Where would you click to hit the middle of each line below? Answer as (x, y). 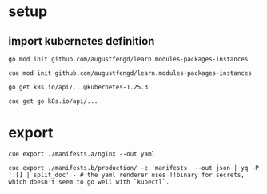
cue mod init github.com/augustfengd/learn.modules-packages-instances (130, 73)
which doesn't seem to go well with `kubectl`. (89, 182)
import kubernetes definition (82, 41)
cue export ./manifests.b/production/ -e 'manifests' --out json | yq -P (134, 168)
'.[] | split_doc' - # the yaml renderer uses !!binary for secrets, (127, 175)
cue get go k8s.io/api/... (53, 101)
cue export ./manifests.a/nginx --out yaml (82, 154)
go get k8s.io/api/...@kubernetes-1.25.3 (78, 87)
